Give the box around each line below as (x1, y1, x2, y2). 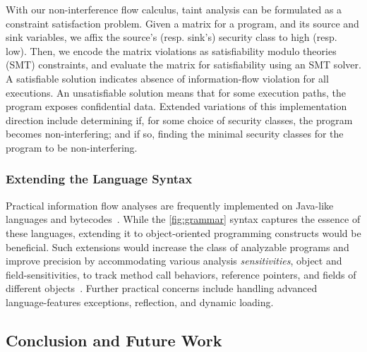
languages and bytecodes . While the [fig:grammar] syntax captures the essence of (6, 212, 361, 226)
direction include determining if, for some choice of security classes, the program (6, 112, 353, 127)
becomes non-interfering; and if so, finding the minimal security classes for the (6, 126, 344, 141)
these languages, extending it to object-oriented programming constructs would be (6, 225, 361, 240)
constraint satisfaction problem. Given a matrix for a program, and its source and (6, 16, 359, 30)
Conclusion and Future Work (6, 329, 222, 351)
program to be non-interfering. (6, 140, 138, 154)
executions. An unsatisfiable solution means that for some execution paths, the (6, 85, 347, 99)
